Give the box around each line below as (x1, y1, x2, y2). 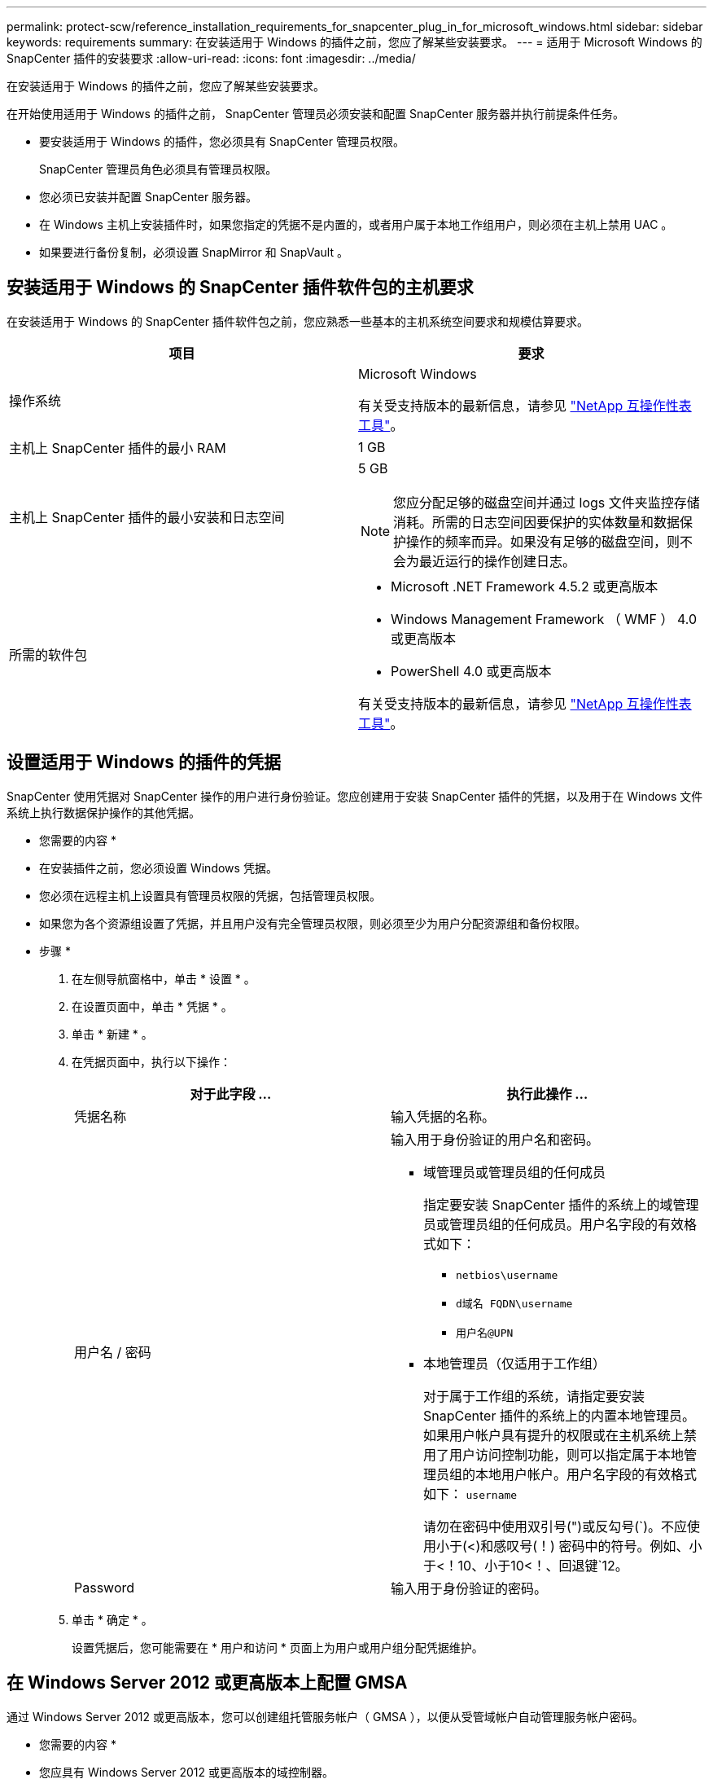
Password (74, 1579, 135, 1596)
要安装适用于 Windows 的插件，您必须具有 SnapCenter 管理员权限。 (39, 134, 405, 148)
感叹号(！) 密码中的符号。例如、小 (493, 1537, 702, 1554)
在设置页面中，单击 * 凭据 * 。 (72, 999, 233, 1013)
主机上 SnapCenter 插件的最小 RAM (9, 439, 226, 456)
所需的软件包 (9, 646, 88, 663)
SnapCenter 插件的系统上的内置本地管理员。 (423, 1407, 695, 1424)
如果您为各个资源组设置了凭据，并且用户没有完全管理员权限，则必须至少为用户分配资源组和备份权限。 (39, 916, 586, 930)
